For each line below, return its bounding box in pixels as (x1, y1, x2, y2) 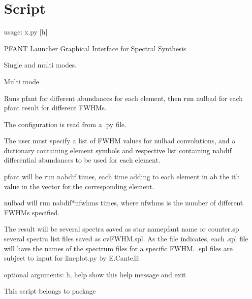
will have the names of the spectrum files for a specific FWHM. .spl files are (4, 243, 233, 253)
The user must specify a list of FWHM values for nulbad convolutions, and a (4, 135, 236, 146)
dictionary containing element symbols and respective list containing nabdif (4, 145, 232, 155)
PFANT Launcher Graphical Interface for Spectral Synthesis (4, 43, 187, 53)
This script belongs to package (4, 286, 96, 296)
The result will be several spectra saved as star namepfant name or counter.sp (4, 224, 239, 234)
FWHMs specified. (4, 207, 60, 217)
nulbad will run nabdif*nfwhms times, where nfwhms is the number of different (4, 198, 243, 208)
